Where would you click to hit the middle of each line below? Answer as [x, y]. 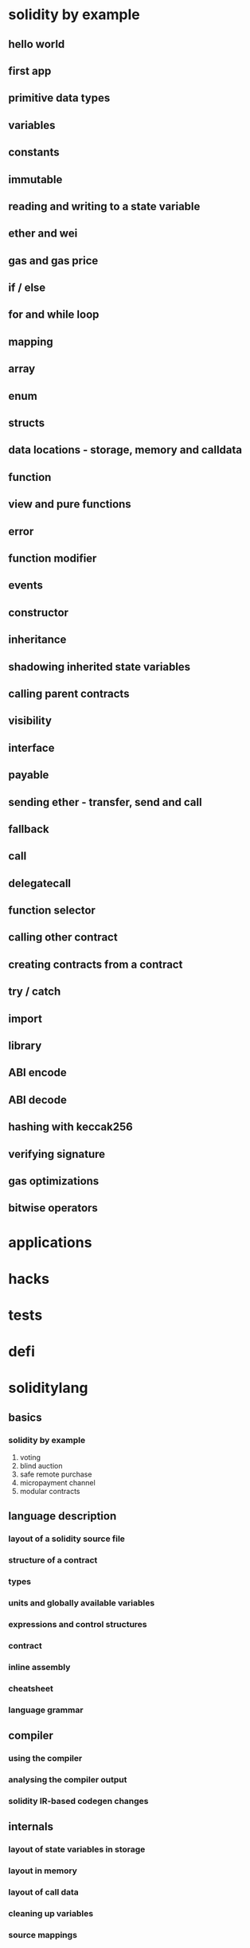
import [25, 1018]
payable [29, 775]
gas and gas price [53, 260]
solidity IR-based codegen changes [78, 1801]
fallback [29, 829]
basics [25, 1417]
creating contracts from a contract [96, 964]
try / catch [35, 992]
